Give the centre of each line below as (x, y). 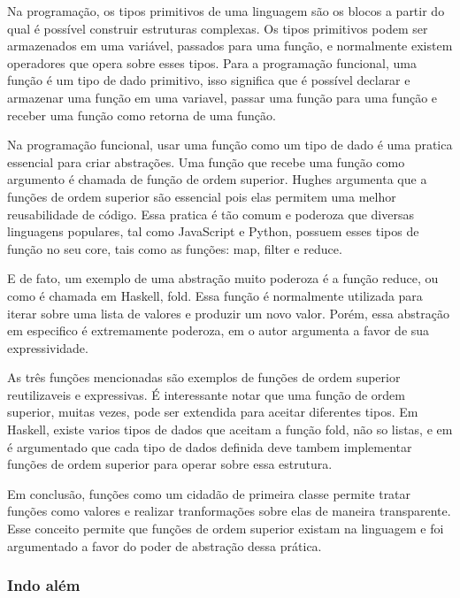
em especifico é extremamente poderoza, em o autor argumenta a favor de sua (218, 330)
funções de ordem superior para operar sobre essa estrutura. (170, 464)
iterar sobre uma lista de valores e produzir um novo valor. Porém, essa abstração (228, 313)
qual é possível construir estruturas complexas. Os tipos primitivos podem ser (218, 28)
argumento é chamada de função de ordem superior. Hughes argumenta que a (217, 179)
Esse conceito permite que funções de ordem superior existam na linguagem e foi (226, 529)
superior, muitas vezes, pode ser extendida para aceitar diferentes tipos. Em (213, 412)
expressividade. (48, 347)
